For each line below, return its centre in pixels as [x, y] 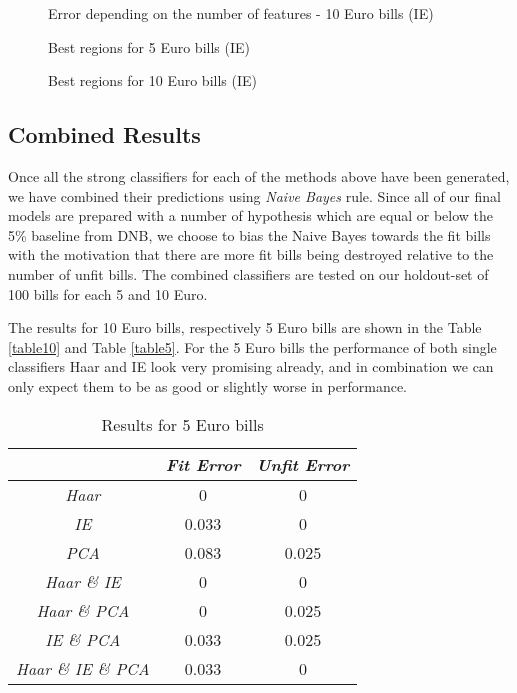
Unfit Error [303, 464]
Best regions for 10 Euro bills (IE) [152, 80]
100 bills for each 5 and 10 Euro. [108, 293]
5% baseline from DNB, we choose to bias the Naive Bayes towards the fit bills [249, 234]
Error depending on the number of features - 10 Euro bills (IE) [241, 13]
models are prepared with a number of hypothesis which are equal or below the [251, 215]
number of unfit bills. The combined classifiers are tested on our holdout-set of [248, 273]
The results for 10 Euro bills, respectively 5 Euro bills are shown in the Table [245, 327]
